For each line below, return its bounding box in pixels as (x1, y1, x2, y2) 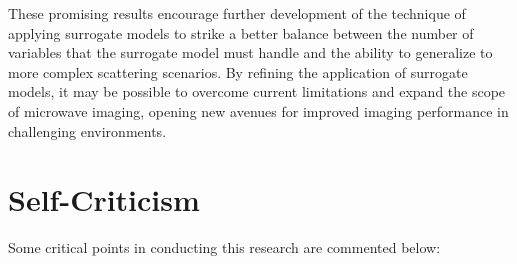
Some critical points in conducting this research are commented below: (8, 237, 441, 258)
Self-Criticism (8, 179, 200, 220)
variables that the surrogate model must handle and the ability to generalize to (8, 42, 493, 63)
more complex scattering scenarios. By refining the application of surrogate (8, 61, 468, 82)
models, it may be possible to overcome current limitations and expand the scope (8, 81, 506, 102)
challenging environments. (8, 120, 167, 141)
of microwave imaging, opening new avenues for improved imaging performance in (8, 100, 509, 121)
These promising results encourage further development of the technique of (8, 3, 466, 23)
